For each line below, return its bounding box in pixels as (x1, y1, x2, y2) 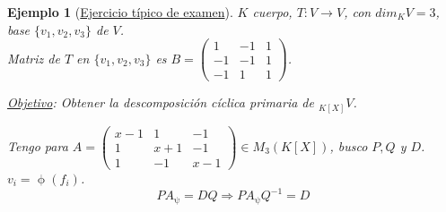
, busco (329, 136, 368, 155)
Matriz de (7, 48, 60, 67)
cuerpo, (252, 3, 293, 21)
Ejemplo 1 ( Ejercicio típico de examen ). (7, 3, 233, 21)
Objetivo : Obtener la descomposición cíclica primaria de (7, 93, 314, 112)
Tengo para (7, 136, 68, 155)
